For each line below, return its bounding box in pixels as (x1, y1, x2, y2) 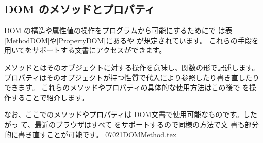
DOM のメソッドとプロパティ (4, 1, 155, 17)
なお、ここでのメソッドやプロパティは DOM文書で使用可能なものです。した (4, 109, 257, 120)
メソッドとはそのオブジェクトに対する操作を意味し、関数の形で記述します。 (4, 62, 259, 72)
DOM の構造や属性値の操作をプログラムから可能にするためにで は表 (4, 25, 233, 36)
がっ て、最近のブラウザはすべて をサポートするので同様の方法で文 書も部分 (4, 119, 259, 129)
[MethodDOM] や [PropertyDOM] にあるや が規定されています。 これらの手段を (4, 35, 259, 45)
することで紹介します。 (11, 92, 89, 102)
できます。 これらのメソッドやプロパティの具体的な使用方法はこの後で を (4, 82, 250, 93)
